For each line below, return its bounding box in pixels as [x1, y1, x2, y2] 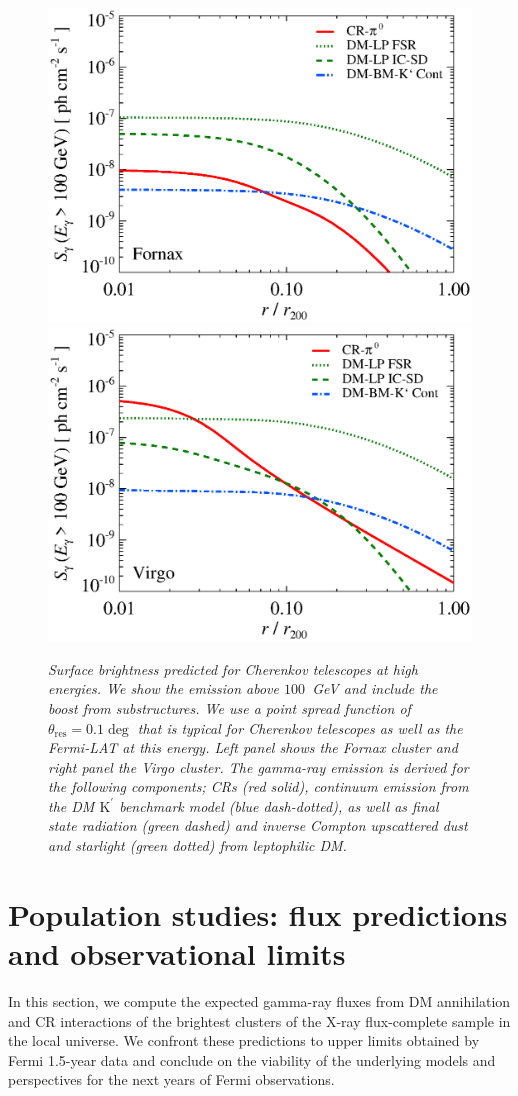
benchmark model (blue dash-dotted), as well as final [119, 795, 439, 816]
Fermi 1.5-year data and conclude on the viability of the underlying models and [8, 1049, 496, 1070]
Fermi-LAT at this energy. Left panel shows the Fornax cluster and [48, 737, 458, 758]
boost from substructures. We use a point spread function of [48, 697, 411, 718]
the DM [48, 795, 95, 816]
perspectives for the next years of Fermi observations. [8, 1069, 335, 1090]
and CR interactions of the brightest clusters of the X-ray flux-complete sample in [8, 1010, 511, 1031]
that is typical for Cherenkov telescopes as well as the [137, 717, 463, 738]
